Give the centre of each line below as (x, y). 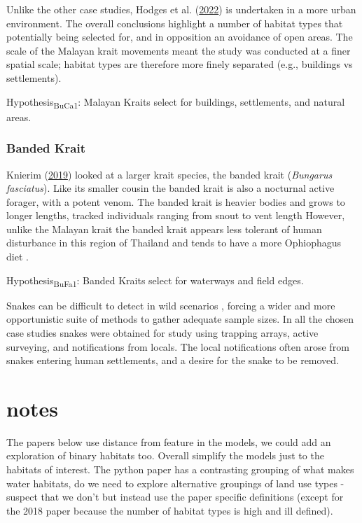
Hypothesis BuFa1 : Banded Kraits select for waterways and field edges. (155, 281)
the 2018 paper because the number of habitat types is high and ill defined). (170, 510)
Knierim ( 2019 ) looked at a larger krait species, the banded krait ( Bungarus (169, 174)
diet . (18, 257)
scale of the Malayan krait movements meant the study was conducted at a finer (179, 50)
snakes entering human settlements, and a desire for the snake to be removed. (173, 360)
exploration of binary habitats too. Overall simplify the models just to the (165, 455)
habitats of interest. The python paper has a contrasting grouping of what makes (180, 469)
